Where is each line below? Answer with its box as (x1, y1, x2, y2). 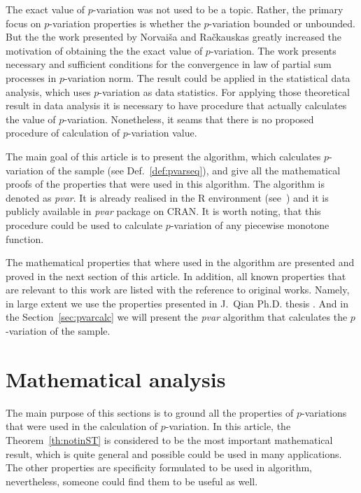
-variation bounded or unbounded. (208, 15, 355, 30)
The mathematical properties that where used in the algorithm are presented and (6, 255, 355, 270)
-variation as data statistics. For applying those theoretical (99, 84, 350, 99)
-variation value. (127, 125, 197, 140)
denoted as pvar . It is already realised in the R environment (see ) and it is (6, 190, 329, 204)
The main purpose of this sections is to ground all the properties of (6, 405, 294, 419)
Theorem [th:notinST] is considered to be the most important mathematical (6, 432, 333, 447)
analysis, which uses (6, 84, 91, 99)
